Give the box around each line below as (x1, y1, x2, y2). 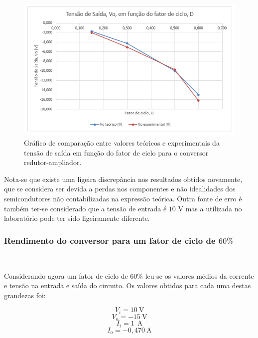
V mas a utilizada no (178, 203, 242, 213)
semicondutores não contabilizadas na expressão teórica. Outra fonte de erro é (4, 193, 242, 203)
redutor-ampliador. (24, 157, 82, 168)
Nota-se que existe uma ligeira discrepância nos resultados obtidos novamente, (4, 173, 243, 184)
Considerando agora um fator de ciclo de (4, 270, 128, 281)
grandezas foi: (4, 290, 46, 300)
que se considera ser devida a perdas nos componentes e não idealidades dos (4, 183, 236, 194)
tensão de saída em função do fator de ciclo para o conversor (24, 147, 209, 158)
